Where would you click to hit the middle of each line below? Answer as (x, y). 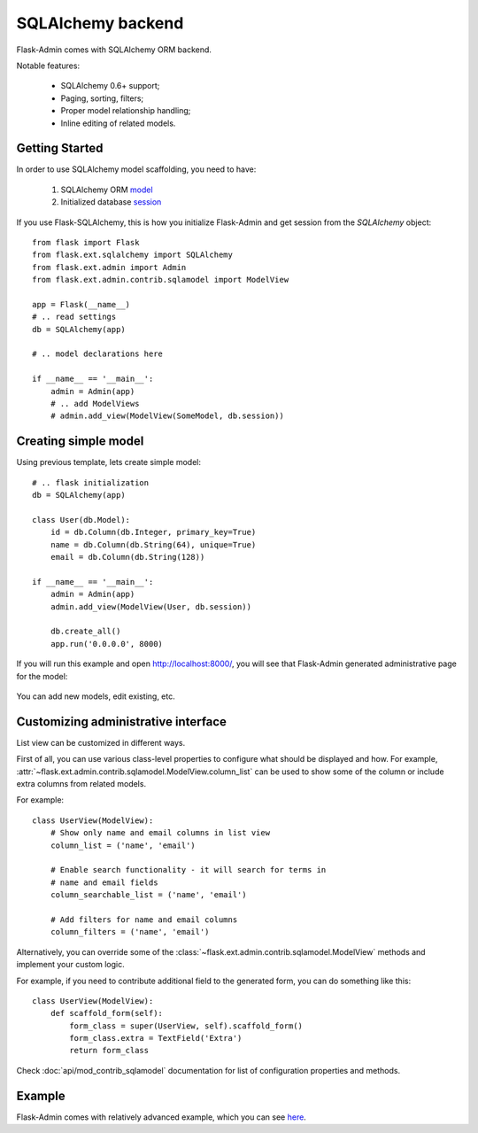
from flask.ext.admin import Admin (109, 267)
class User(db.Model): (81, 520)
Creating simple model (80, 442)
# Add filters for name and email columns (144, 920)
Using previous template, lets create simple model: (109, 462)
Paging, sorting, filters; (102, 98)
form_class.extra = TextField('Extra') (156, 1038)
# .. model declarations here (98, 354)
